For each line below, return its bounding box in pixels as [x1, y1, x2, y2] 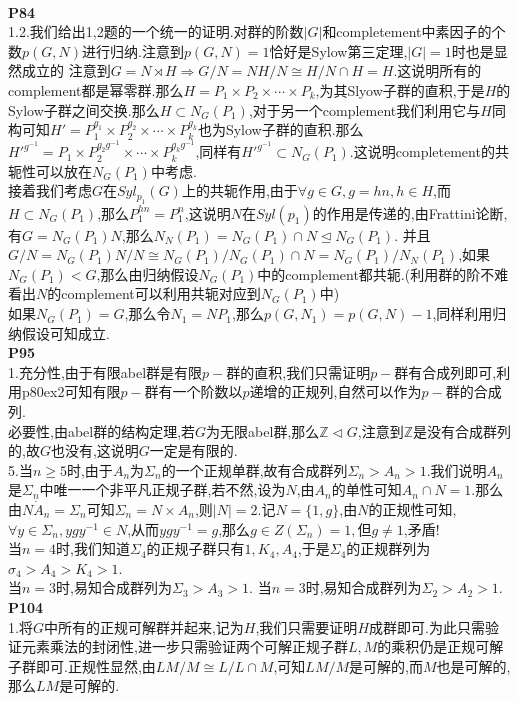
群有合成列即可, [394, 361, 497, 382]
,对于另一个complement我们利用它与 [248, 99, 481, 120]
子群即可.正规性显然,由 [8, 655, 156, 676]
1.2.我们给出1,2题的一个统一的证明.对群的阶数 [8, 21, 304, 42]
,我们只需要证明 [255, 616, 358, 637]
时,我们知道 [56, 538, 130, 559]
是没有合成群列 [412, 420, 511, 441]
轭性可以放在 [8, 160, 92, 181]
